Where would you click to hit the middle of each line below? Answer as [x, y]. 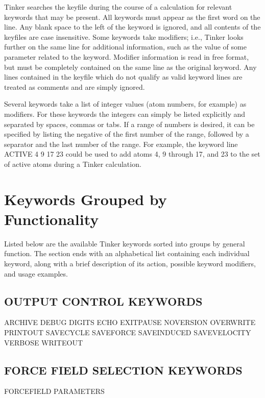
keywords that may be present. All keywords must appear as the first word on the [132, 17]
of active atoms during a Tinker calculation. [73, 164]
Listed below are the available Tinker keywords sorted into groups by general [125, 243]
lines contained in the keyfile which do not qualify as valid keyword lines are [123, 77]
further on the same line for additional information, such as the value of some [125, 47]
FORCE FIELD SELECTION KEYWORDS [123, 370]
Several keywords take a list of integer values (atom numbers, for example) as [125, 104]
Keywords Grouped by [86, 199]
